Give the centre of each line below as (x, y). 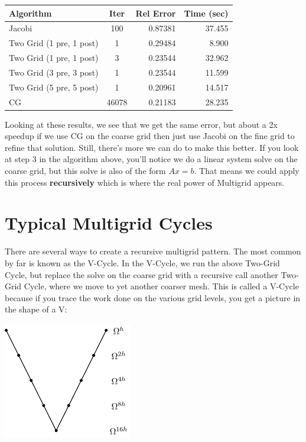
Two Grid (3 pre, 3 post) (54, 72)
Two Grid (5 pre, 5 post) (54, 87)
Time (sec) (206, 13)
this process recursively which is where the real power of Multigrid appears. (145, 182)
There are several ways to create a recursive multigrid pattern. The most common (153, 251)
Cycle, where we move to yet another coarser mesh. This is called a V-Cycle (161, 286)
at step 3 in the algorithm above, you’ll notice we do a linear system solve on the (151, 159)
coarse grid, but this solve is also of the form (85, 171)
